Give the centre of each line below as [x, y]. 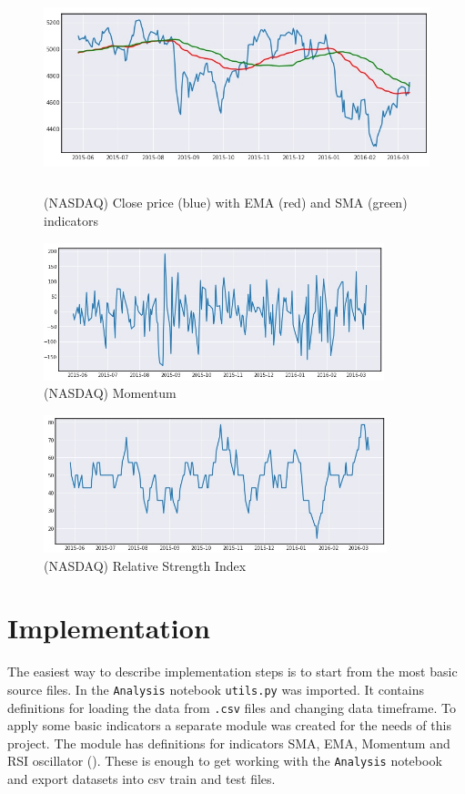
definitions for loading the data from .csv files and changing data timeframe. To [232, 707]
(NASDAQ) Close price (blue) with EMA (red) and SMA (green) [226, 203]
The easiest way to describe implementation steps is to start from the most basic [232, 672]
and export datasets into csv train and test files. [142, 779]
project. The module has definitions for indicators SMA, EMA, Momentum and [229, 743]
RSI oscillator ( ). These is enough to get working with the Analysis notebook [225, 761]
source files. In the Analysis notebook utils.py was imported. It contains [216, 689]
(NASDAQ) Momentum [110, 393]
